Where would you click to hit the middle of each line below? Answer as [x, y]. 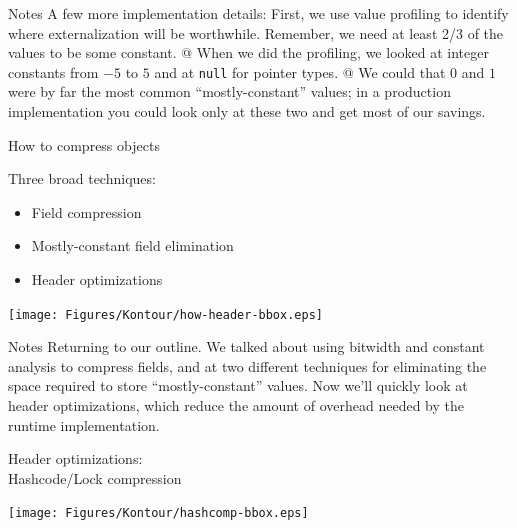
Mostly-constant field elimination [132, 245]
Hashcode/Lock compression [95, 477]
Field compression [86, 211]
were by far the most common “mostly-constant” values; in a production [229, 91]
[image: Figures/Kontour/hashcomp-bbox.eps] [158, 513]
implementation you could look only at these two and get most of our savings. [247, 111]
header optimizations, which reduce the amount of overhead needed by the [236, 405]
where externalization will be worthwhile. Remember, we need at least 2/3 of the [256, 32]
